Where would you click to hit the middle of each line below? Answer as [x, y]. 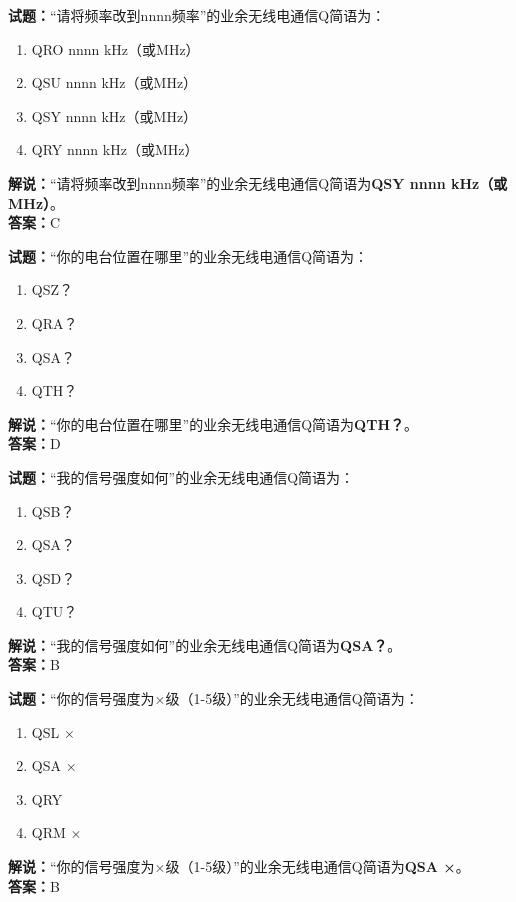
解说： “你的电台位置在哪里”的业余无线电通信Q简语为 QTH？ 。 [213, 423]
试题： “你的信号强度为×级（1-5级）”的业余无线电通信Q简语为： [213, 698]
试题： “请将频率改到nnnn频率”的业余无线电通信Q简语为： [197, 15]
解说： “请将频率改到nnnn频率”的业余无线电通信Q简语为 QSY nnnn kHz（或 [258, 182]
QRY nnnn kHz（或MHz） [115, 149]
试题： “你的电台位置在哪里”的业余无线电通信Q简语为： [188, 255]
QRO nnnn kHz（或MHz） [115, 48]
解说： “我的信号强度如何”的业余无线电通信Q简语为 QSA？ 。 [205, 644]
